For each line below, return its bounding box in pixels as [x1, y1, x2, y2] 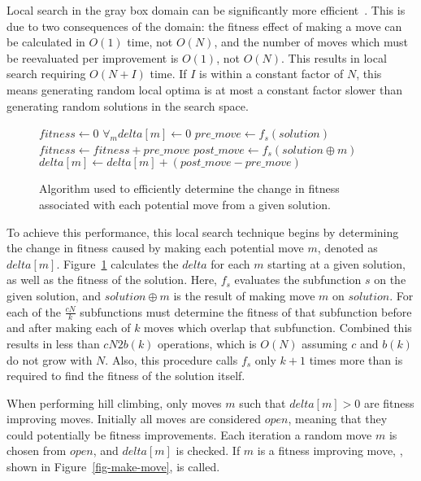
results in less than [7, 335, 100, 352]
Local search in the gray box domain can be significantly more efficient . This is [7, 2, 406, 18]
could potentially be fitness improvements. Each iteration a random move [7, 426, 372, 443]
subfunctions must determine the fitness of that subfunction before [80, 303, 412, 320]
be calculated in [7, 33, 85, 50]
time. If [150, 65, 187, 82]
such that [239, 394, 286, 411]
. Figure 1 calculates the [56, 255, 179, 272]
